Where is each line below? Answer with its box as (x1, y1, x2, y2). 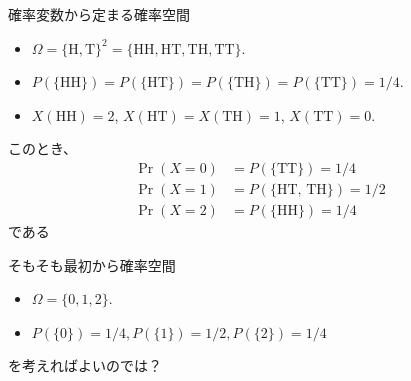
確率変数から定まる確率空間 (8, 4, 190, 24)
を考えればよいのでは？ (8, 354, 162, 375)
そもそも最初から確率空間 (8, 254, 176, 275)
